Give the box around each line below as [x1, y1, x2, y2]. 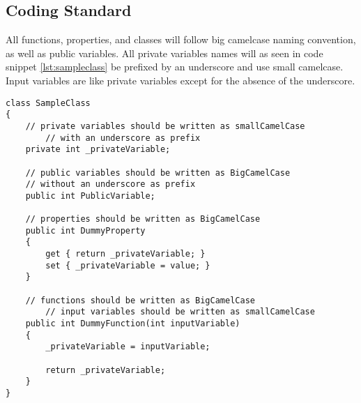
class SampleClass [6, 98, 91, 108]
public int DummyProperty [25, 225, 146, 236]
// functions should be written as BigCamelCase [25, 295, 255, 305]
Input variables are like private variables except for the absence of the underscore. [6, 73, 355, 87]
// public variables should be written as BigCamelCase [25, 167, 291, 178]
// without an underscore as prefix [25, 179, 196, 190]
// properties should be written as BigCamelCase [25, 214, 261, 225]
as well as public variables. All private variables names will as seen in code [6, 45, 323, 60]
